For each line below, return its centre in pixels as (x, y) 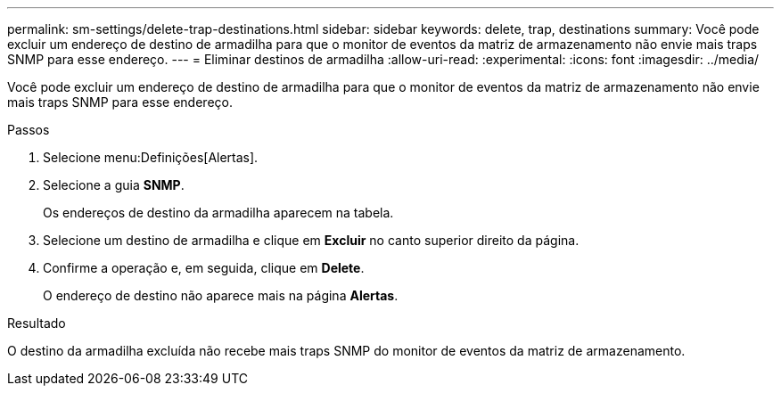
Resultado (37, 323)
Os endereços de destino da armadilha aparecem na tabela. (218, 213)
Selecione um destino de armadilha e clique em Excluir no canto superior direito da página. (311, 240)
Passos (29, 130)
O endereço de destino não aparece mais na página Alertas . (221, 295)
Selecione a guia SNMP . (114, 185)
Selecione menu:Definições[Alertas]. (151, 157)
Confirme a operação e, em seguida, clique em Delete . (204, 268)
